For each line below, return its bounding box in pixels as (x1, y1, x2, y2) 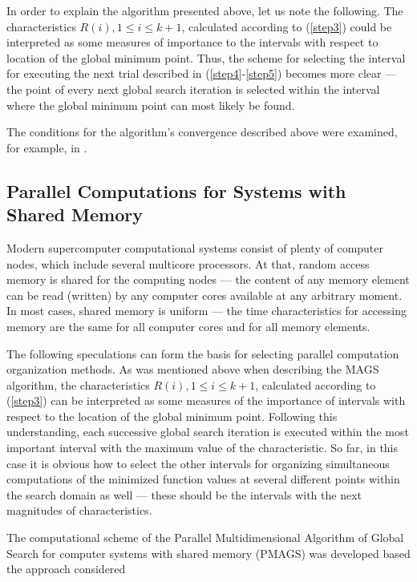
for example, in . (6, 139, 87, 156)
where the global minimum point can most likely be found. (6, 96, 295, 113)
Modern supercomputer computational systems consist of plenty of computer (6, 239, 384, 256)
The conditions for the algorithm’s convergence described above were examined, (6, 123, 398, 140)
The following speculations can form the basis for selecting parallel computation (6, 345, 399, 362)
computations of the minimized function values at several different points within (6, 471, 400, 487)
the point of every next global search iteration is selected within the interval (6, 80, 380, 97)
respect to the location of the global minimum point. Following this (6, 407, 338, 424)
